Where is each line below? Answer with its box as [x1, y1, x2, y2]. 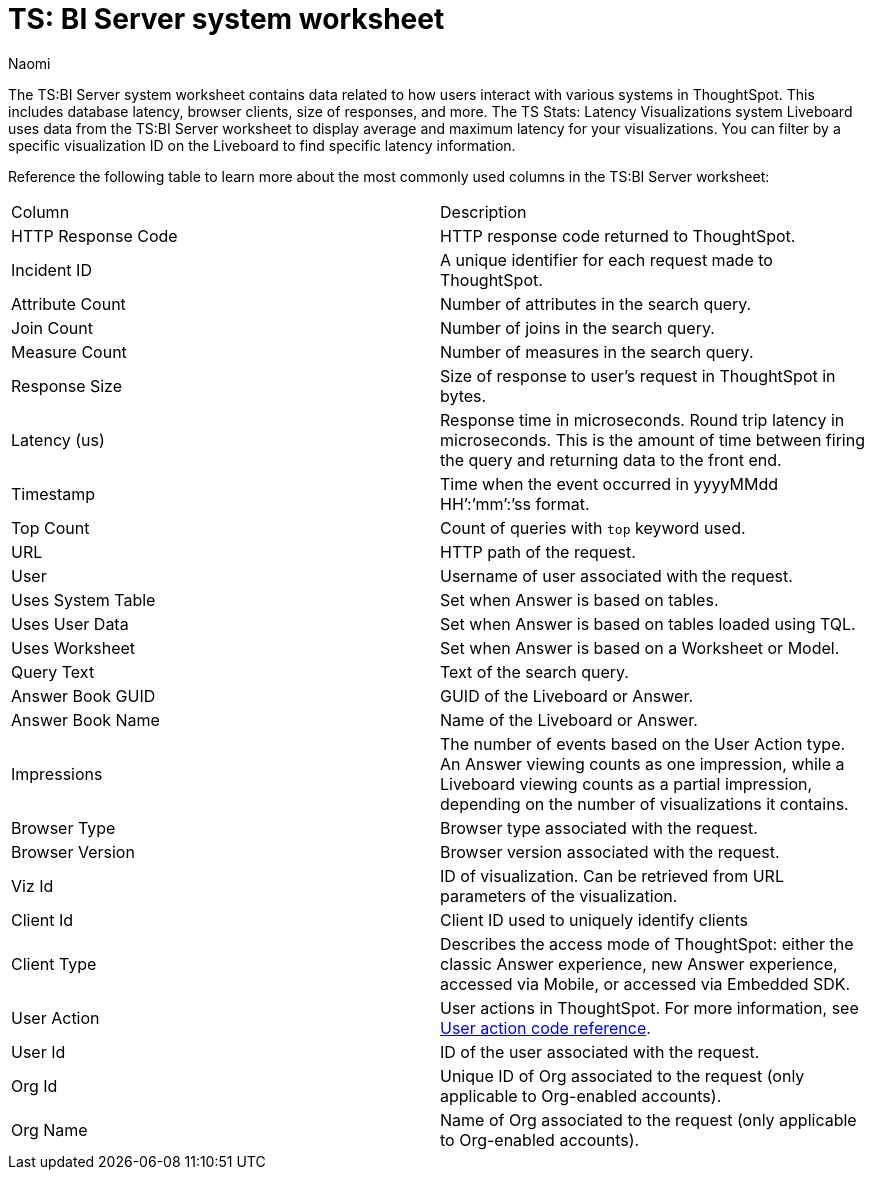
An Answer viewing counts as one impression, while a [440, 753, 845, 774]
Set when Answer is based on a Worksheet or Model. [440, 637, 840, 658]
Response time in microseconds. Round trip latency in [440, 409, 845, 430]
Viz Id [11, 875, 54, 896]
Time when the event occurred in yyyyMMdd [440, 473, 778, 494]
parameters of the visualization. [440, 885, 678, 906]
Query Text [11, 661, 95, 682]
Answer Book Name [11, 709, 160, 730]
